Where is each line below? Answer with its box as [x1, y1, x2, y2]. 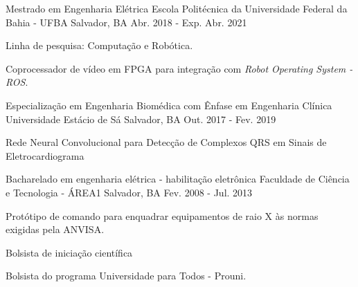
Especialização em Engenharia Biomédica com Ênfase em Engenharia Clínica [6, 98, 332, 112]
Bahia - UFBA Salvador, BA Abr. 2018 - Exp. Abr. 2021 [6, 15, 247, 29]
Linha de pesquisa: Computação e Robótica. [6, 38, 193, 53]
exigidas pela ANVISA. [6, 222, 105, 237]
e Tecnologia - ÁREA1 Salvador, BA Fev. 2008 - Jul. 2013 [6, 185, 253, 199]
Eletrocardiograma [6, 148, 84, 163]
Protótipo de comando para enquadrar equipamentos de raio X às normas [6, 208, 319, 223]
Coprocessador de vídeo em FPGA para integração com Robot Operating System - [6, 61, 353, 75]
